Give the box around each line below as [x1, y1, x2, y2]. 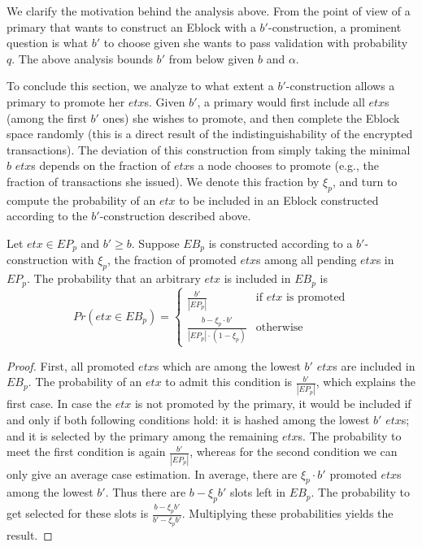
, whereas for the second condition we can [189, 443, 398, 460]
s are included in [333, 357, 415, 374]
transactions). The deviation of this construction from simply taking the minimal [7, 141, 411, 158]
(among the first [7, 109, 87, 126]
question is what [7, 34, 89, 51]
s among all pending [256, 251, 357, 268]
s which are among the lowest [154, 357, 301, 374]
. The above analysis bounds [11, 50, 153, 67]
